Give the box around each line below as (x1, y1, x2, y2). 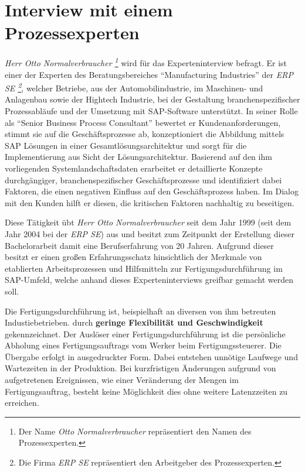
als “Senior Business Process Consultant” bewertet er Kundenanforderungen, (5, 116, 281, 128)
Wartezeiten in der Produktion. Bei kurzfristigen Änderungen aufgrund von (5, 362, 276, 374)
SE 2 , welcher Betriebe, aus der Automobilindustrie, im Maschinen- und (5, 80, 263, 94)
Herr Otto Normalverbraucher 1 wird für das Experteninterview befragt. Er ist (5, 55, 287, 69)
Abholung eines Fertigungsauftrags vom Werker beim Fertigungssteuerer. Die (5, 339, 282, 351)
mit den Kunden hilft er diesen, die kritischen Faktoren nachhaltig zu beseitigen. (5, 196, 294, 208)
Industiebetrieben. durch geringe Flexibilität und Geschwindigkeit (5, 316, 263, 329)
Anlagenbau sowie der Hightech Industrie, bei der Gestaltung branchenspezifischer (5, 93, 300, 105)
